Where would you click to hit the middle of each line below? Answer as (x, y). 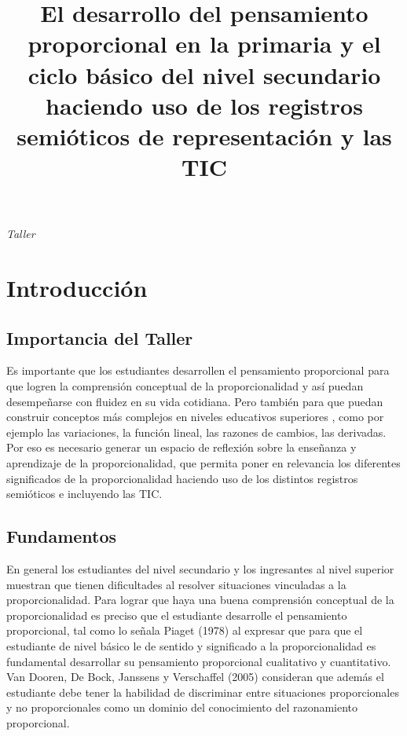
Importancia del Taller (100, 337)
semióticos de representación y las (204, 135)
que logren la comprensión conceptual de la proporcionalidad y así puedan (185, 386)
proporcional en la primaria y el (204, 44)
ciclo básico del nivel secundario (204, 74)
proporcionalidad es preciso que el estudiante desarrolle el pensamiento (177, 615)
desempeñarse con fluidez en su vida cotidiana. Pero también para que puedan (195, 401)
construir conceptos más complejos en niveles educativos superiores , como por (195, 417)
